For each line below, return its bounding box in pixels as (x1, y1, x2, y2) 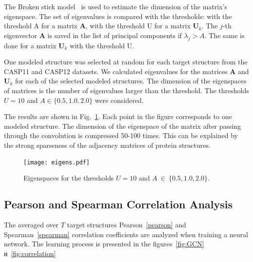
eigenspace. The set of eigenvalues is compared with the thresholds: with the (4, 11, 232, 21)
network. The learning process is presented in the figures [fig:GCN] (4, 239, 204, 249)
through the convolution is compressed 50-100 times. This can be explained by (4, 130, 238, 141)
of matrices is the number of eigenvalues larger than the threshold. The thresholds (4, 85, 249, 95)
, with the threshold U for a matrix (85, 20, 191, 31)
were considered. (95, 95, 144, 105)
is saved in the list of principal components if (47, 30, 182, 40)
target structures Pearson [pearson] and (67, 219, 186, 229)
